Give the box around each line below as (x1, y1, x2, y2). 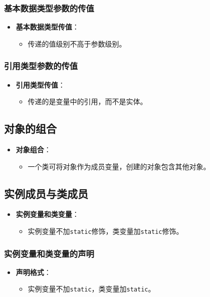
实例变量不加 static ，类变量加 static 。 (28, 283, 155, 294)
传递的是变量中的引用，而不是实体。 (28, 96, 147, 107)
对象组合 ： (16, 144, 51, 155)
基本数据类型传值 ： (16, 22, 79, 32)
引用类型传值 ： (16, 79, 65, 90)
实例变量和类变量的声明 (4, 247, 94, 259)
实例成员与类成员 (4, 185, 88, 201)
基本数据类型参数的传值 (4, 2, 94, 14)
